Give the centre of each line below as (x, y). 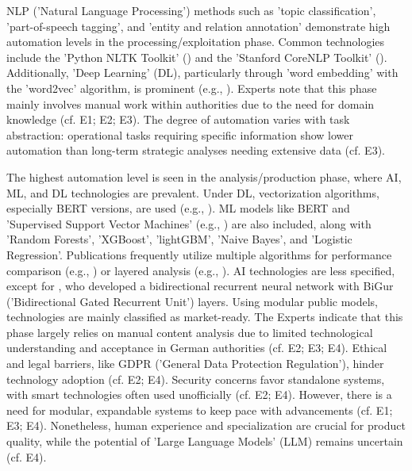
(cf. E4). (27, 456)
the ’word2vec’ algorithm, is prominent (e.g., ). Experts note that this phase (192, 88)
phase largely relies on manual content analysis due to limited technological (190, 332)
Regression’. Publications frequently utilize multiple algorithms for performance (199, 254)
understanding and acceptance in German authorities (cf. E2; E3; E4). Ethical (197, 348)
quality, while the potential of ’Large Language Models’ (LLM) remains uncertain (205, 441)
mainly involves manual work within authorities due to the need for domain (191, 103)
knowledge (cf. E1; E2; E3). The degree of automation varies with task (178, 119)
